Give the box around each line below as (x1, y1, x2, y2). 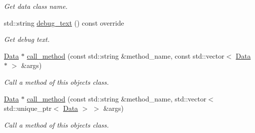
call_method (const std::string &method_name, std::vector (27, 93, 207, 103)
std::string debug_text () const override (4, 17, 124, 28)
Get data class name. (4, 1, 68, 11)
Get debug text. (4, 34, 50, 44)
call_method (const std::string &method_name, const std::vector (27, 50, 224, 61)
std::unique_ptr (4, 103, 52, 113)
